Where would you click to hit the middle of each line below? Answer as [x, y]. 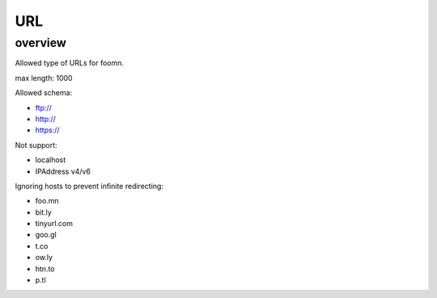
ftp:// [43, 107]
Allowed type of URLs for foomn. [70, 63]
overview [40, 43]
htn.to [45, 269]
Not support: [36, 145]
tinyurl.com [54, 224]
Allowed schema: [44, 93]
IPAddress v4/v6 [63, 171]
